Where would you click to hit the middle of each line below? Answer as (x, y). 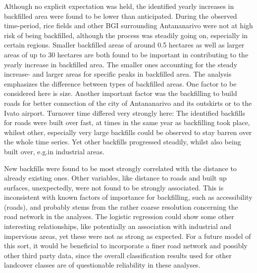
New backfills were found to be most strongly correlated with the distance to (120, 168)
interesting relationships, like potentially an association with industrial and (118, 226)
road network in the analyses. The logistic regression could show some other (119, 216)
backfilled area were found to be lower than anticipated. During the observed (121, 16)
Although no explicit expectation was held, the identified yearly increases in (119, 6)
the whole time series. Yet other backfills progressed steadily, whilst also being (123, 142)
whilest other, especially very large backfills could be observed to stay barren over (128, 132)
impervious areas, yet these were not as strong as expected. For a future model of (128, 236)
